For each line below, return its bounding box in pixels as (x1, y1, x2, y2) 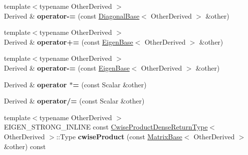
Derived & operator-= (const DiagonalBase (4, 10, 140, 21)
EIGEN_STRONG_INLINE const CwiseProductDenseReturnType (4, 122, 208, 132)
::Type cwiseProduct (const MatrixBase (56, 131, 183, 141)
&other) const (4, 141, 46, 151)
